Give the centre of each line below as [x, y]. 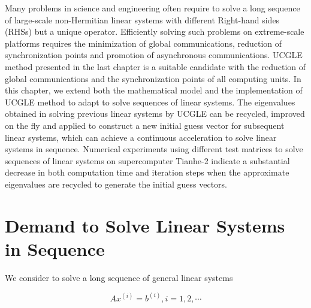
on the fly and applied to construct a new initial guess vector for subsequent [145, 125]
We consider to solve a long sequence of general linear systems [119, 277]
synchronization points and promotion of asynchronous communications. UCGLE [154, 55]
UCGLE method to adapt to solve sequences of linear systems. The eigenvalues [150, 102]
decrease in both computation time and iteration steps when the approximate [147, 172]
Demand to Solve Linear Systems [145, 225]
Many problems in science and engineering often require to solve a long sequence [153, 8]
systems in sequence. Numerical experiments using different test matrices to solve [154, 149]
